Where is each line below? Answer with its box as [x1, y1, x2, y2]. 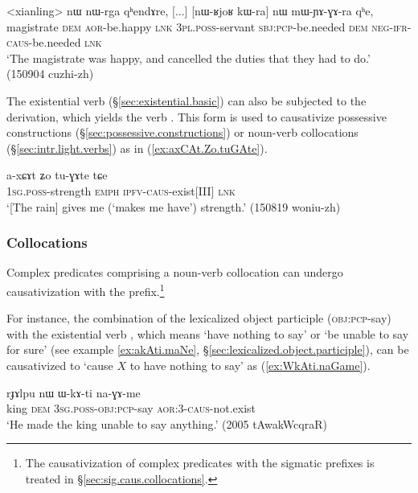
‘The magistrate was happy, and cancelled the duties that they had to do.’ [6, 49, 371, 66]
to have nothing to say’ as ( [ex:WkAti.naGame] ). [129, 356, 371, 373]
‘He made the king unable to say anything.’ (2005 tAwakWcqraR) [6, 415, 327, 432]
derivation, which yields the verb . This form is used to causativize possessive [6, 108, 387, 125]
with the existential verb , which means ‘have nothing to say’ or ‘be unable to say [6, 325, 409, 342]
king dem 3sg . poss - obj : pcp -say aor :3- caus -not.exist [6, 400, 256, 417]
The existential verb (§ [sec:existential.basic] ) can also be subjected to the [6, 92, 367, 109]
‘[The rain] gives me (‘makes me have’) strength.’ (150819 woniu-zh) [6, 198, 341, 215]
